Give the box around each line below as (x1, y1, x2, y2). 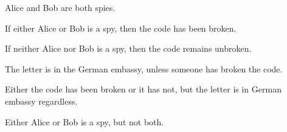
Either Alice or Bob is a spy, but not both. (5, 115, 164, 128)
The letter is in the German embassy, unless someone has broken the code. (5, 62, 283, 75)
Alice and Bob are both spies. (5, 1, 116, 13)
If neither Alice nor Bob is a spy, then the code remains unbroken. (5, 42, 252, 55)
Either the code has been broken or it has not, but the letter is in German (5, 83, 282, 96)
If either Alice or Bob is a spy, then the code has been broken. (5, 21, 237, 34)
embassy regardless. (5, 94, 78, 107)
